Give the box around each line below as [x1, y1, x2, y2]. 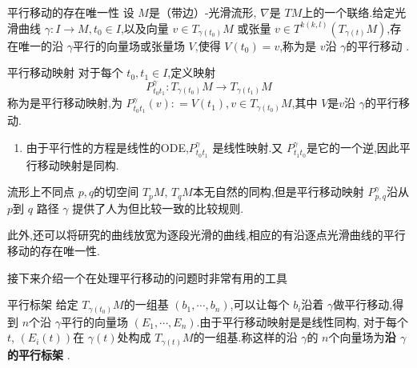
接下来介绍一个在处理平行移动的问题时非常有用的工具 [7, 269, 287, 286]
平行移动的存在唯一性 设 [7, 4, 134, 20]
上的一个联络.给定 [302, 4, 395, 20]
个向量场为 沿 [328, 329, 396, 346]
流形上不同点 [7, 183, 74, 200]
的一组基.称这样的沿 [193, 329, 298, 346]
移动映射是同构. [37, 156, 119, 173]
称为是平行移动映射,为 [7, 94, 122, 111]
